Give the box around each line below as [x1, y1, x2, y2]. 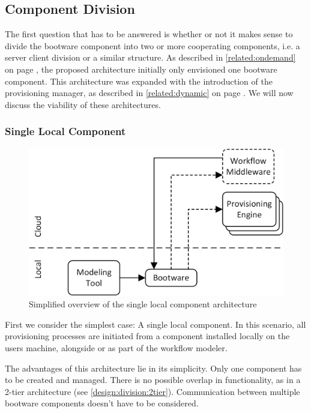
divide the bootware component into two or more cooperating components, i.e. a [5, 39, 300, 52]
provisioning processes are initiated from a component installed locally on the [5, 330, 290, 342]
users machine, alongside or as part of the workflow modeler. [5, 341, 228, 354]
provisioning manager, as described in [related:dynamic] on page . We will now [5, 86, 294, 99]
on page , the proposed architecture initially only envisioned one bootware [5, 62, 277, 75]
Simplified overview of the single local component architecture [29, 298, 257, 310]
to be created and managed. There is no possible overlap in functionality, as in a [5, 373, 301, 386]
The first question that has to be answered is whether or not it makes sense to [5, 28, 293, 40]
